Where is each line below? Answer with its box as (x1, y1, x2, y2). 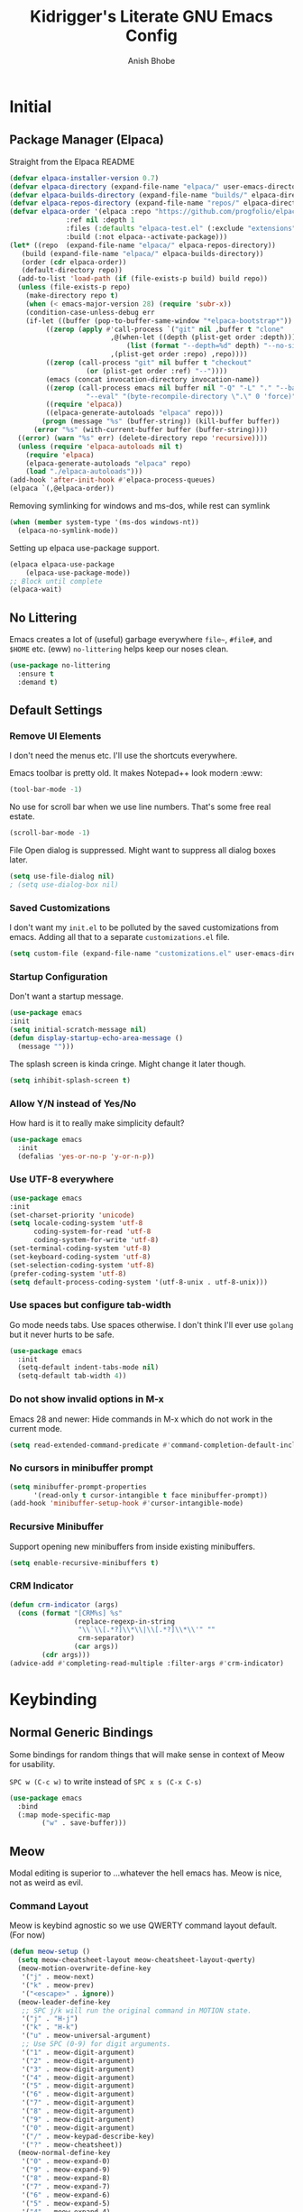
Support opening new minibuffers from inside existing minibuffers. (9, 1541, 255, 1552)
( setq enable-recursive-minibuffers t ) (9, 1558, 160, 1567)
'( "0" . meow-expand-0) (21, 2157, 111, 2166)
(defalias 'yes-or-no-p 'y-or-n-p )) (17, 1152, 155, 1161)
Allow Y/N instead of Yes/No (9, 1097, 137, 1110)
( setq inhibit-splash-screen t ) (9, 1075, 131, 1084)
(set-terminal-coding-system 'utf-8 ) (9, 1244, 151, 1253)
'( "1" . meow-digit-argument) (21, 2048, 135, 2057)
